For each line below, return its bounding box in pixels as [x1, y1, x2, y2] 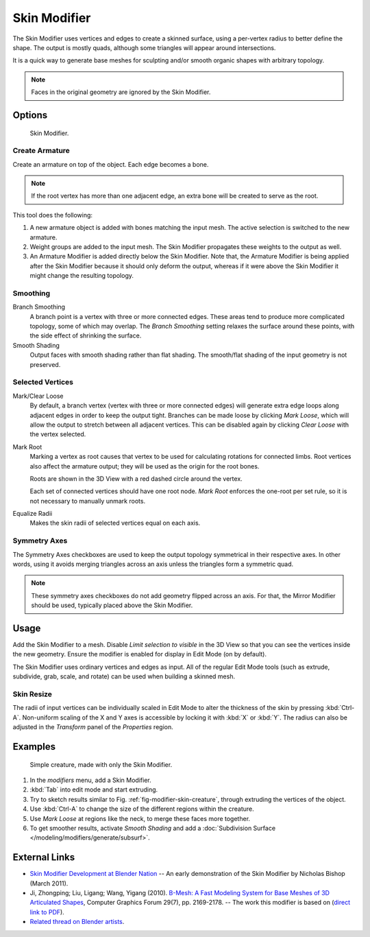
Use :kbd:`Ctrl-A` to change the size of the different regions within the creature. [29, 805, 255, 813]
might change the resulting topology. [29, 272, 134, 280]
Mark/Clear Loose [12, 392, 64, 400]
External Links [12, 851, 75, 864]
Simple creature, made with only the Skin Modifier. [29, 760, 173, 768]
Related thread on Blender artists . [29, 918, 125, 926]
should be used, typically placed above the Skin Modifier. [31, 601, 193, 610]
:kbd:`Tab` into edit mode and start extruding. [29, 785, 158, 794]
